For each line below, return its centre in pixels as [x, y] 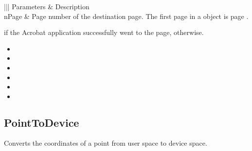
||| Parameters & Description [47, 6]
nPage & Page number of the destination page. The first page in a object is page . [126, 16]
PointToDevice [42, 122]
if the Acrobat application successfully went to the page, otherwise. [104, 32]
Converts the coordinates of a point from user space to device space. [106, 143]
